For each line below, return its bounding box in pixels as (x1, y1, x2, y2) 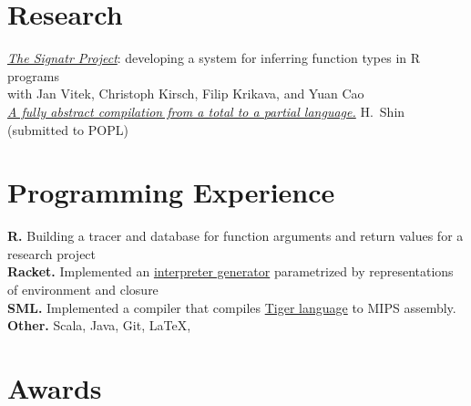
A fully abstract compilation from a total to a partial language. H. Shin (7, 101, 405, 120)
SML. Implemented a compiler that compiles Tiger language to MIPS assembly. (7, 297, 456, 317)
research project (7, 244, 97, 263)
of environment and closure (7, 280, 159, 298)
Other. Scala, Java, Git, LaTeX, (7, 316, 191, 335)
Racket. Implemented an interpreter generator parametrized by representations (7, 262, 454, 281)
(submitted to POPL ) (7, 120, 128, 139)
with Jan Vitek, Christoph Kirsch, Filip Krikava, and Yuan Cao (7, 84, 364, 103)
